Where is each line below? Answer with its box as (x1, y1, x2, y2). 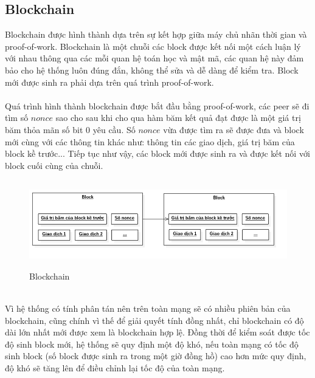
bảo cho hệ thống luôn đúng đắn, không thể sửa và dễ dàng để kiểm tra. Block (5, 63, 299, 76)
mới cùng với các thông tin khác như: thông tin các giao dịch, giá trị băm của (5, 135, 295, 148)
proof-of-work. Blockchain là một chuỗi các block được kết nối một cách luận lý (5, 40, 301, 52)
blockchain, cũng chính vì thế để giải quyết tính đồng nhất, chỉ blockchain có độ (5, 314, 304, 326)
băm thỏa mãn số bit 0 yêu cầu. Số (5, 123, 136, 136)
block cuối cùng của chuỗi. (5, 159, 103, 171)
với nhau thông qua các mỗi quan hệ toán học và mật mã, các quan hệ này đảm (5, 52, 304, 64)
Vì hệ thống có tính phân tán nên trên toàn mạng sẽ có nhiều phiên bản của (5, 302, 291, 315)
